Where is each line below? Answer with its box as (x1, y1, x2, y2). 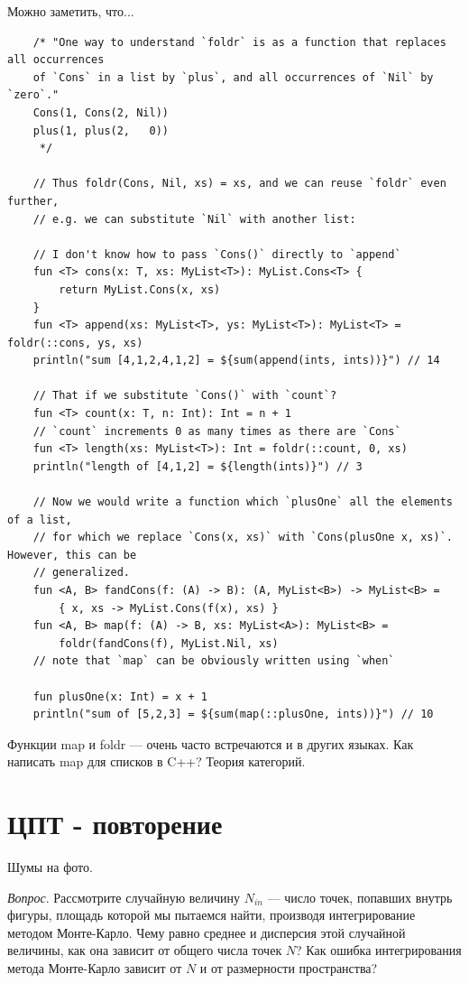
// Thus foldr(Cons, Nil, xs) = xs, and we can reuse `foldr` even (32, 177, 446, 190)
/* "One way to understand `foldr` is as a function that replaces (32, 35, 446, 49)
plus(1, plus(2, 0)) (32, 124, 169, 137)
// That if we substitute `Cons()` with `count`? (32, 389, 337, 403)
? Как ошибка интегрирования (296, 941, 462, 960)
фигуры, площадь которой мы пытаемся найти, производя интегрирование (7, 905, 416, 924)
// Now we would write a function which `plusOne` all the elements (32, 496, 453, 509)
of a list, (7, 513, 72, 526)
